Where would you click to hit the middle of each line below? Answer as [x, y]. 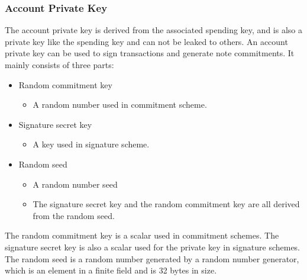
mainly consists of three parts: [59, 65]
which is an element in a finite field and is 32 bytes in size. [111, 270]
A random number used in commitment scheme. [120, 104]
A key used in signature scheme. [91, 144]
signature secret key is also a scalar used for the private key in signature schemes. [153, 247]
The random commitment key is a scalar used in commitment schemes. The [142, 235]
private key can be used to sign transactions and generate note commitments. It [150, 53]
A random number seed [75, 184]
